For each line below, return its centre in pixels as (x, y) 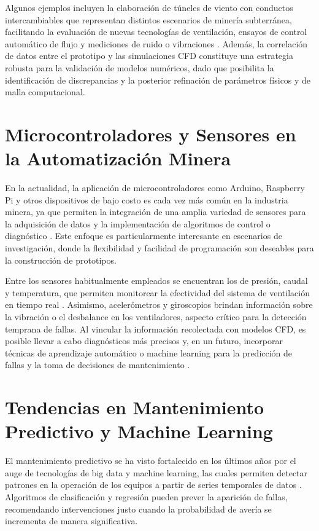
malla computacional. (45, 92)
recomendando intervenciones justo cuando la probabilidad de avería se (138, 509)
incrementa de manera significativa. (71, 521)
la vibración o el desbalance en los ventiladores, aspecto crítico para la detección (156, 317)
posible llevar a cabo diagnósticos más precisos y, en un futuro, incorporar (144, 341)
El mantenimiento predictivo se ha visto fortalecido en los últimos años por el (151, 461)
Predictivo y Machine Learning (139, 431)
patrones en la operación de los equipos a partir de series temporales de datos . (153, 485)
